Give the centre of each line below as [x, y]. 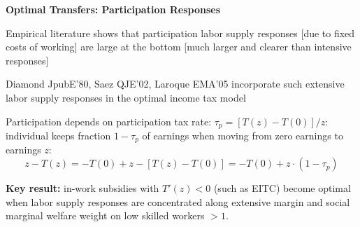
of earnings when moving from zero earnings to [243, 136]
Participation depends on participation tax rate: [109, 121]
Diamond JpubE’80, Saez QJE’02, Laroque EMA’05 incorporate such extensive [175, 84]
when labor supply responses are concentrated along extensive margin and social [178, 201]
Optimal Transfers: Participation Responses [113, 9]
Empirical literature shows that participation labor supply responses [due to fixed [180, 33]
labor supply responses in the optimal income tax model [126, 97]
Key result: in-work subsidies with [82, 188]
